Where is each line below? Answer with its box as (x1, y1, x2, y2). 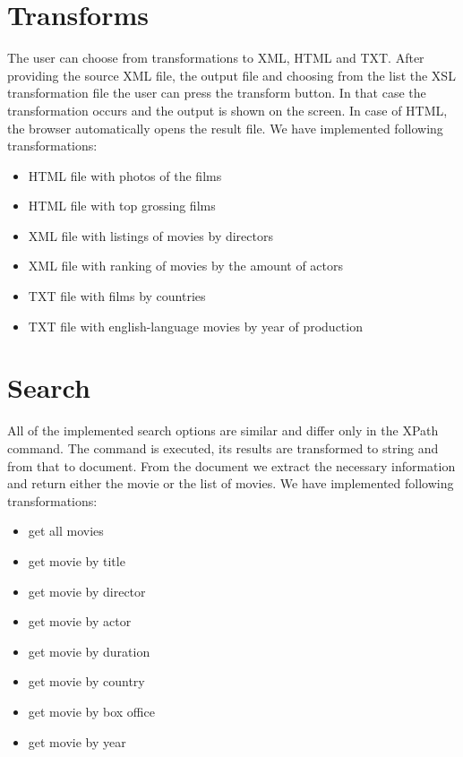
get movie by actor (28, 612, 132, 631)
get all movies (28, 521, 104, 540)
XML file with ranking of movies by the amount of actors (28, 256, 343, 275)
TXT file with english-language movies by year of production (28, 316, 363, 335)
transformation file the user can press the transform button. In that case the (7, 83, 426, 102)
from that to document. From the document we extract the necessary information (7, 456, 456, 475)
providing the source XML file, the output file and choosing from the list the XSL (7, 65, 456, 84)
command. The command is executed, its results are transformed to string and (7, 438, 439, 457)
